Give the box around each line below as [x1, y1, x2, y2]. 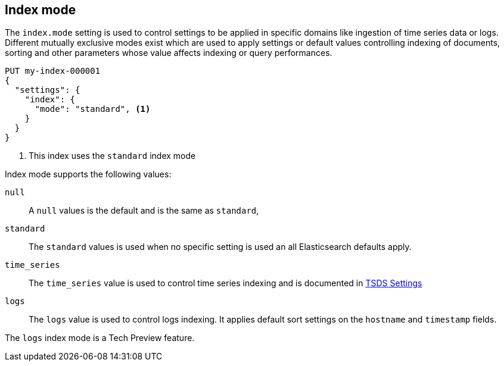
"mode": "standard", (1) [35, 104, 151, 114]
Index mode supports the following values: [5, 169, 172, 180]
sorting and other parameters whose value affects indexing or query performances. [5, 48, 332, 58]
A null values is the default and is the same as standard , [29, 205, 259, 216]
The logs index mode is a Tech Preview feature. [5, 333, 195, 343]
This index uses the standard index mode [29, 151, 196, 161]
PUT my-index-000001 [5, 66, 101, 76]
